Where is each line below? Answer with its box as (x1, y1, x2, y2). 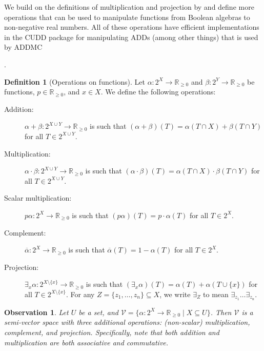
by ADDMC (4, 42, 43, 52)
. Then (210, 306, 232, 317)
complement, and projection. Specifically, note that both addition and (4, 326, 219, 337)
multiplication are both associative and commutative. (4, 337, 169, 347)
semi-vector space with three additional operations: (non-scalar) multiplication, (4, 317, 250, 327)
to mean (203, 288, 229, 299)
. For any (66, 288, 95, 299)
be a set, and (78, 306, 118, 317)
